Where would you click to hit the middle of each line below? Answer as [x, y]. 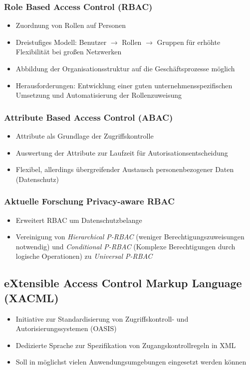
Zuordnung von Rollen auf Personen [71, 25]
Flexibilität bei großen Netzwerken [69, 52]
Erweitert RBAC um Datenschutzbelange [79, 220]
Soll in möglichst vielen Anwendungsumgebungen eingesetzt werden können [131, 362]
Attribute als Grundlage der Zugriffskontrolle [85, 136]
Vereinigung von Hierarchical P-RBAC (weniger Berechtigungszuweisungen [130, 237]
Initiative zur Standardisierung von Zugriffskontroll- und [102, 318]
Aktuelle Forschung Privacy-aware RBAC [89, 201]
